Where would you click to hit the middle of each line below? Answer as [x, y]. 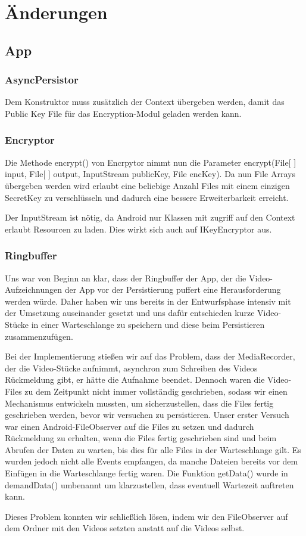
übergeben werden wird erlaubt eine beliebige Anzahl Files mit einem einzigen [147, 185]
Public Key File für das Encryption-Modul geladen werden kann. [123, 113]
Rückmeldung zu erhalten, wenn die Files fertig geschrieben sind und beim [141, 438]
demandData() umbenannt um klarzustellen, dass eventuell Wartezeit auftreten [149, 484]
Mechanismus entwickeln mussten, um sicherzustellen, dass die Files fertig [139, 403]
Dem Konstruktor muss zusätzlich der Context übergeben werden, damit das [145, 102]
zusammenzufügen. [39, 336]
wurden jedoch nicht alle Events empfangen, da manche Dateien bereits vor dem [152, 461]
